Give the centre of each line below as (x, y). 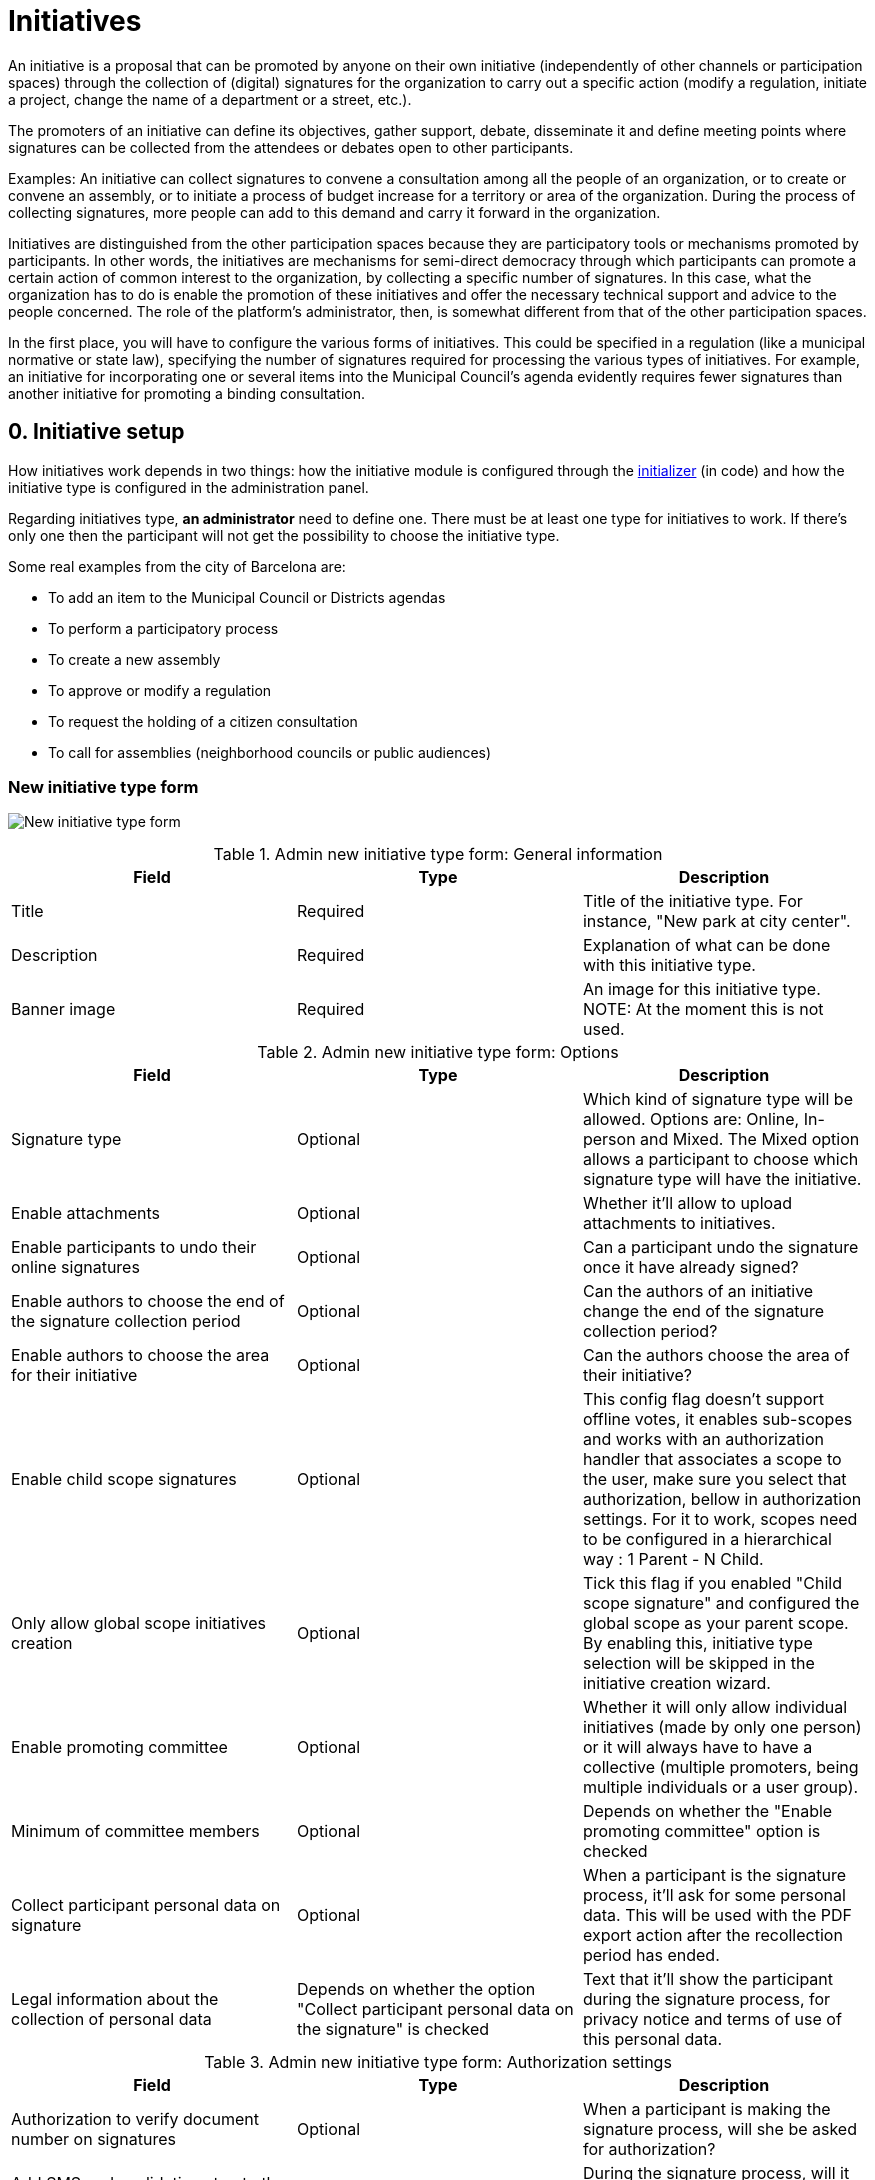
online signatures (75, 1267)
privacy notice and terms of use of (712, 2019)
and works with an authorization (703, 1439)
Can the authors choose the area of (716, 1355)
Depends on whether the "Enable (707, 1811)
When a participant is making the (706, 2109)
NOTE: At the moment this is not (703, 1009)
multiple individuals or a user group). (720, 1787)
